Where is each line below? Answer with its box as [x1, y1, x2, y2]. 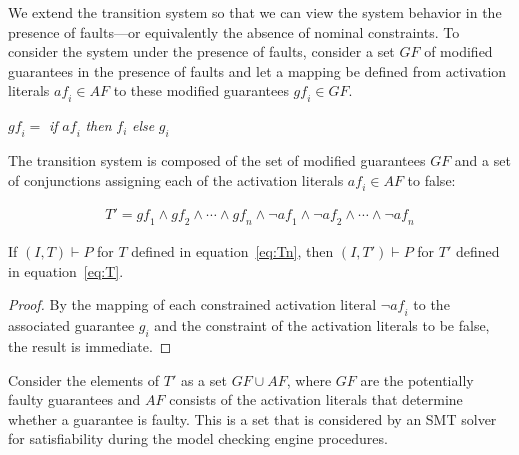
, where [286, 369, 332, 390]
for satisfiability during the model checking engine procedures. [8, 428, 388, 449]
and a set [454, 149, 511, 170]
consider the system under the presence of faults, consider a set [8, 41, 395, 62]
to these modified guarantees [113, 80, 289, 101]
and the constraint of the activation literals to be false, [154, 315, 490, 336]
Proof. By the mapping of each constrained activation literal [8, 294, 377, 315]
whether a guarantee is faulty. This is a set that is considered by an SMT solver [8, 408, 497, 429]
